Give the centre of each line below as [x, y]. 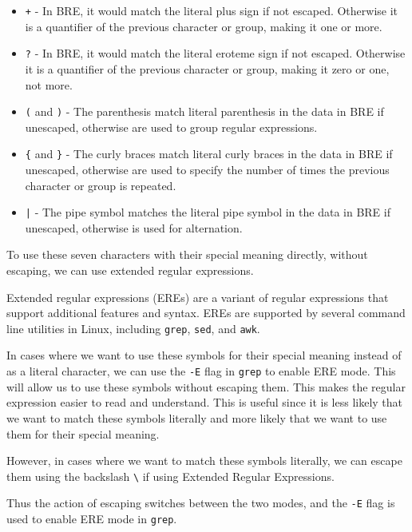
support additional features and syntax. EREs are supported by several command [206, 313]
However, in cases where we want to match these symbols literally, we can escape [204, 461]
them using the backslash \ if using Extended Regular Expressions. [170, 476]
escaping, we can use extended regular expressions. [130, 270]
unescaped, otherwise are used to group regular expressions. [171, 127]
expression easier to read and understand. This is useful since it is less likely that [205, 402]
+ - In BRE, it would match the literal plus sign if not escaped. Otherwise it [212, 10]
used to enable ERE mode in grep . [92, 518]
